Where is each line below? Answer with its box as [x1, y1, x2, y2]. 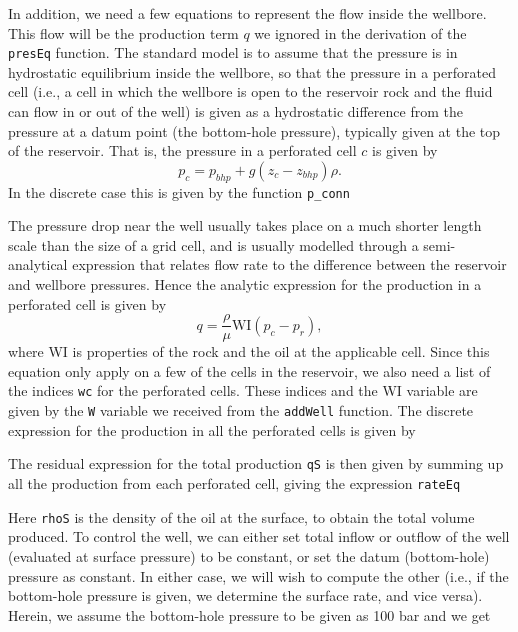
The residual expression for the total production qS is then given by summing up [8, 453, 504, 474]
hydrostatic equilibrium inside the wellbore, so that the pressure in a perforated [8, 61, 496, 82]
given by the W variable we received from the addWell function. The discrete [8, 400, 474, 421]
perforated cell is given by [8, 293, 167, 314]
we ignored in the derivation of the [254, 22, 467, 43]
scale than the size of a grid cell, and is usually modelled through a [8, 234, 419, 255]
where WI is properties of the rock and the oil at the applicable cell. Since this [8, 341, 490, 362]
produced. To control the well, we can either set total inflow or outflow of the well [8, 526, 510, 547]
